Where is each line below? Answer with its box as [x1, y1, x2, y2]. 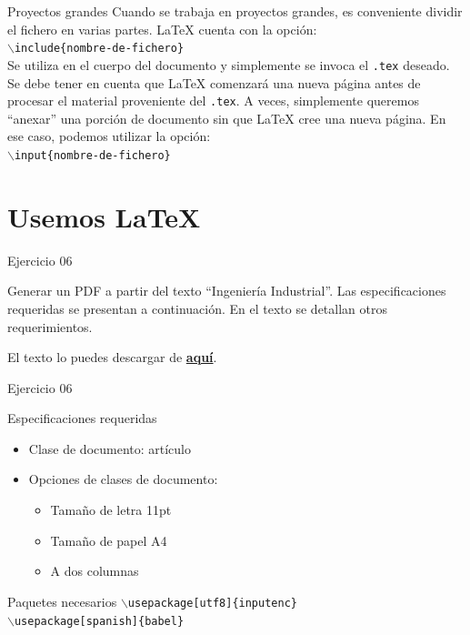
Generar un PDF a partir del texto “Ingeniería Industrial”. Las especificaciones [7, 281, 446, 300]
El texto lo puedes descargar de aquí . [7, 348, 217, 367]
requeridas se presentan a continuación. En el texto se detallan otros [7, 298, 387, 317]
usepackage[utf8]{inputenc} [127, 596, 297, 610]
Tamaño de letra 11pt [50, 500, 172, 519]
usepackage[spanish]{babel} [14, 614, 185, 628]
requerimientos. [7, 317, 93, 336]
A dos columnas [50, 561, 139, 580]
